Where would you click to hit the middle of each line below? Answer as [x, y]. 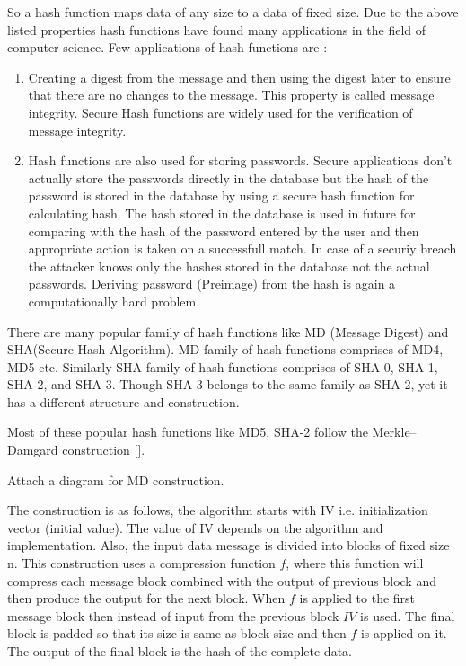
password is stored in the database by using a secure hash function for [221, 195]
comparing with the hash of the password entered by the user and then [224, 231]
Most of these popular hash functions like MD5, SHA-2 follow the [188, 432]
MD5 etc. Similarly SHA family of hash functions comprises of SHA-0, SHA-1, [223, 366]
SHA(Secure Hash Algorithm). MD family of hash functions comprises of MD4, [225, 349]
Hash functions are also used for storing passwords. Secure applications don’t [240, 160]
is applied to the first [357, 598]
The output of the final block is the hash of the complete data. [180, 651]
